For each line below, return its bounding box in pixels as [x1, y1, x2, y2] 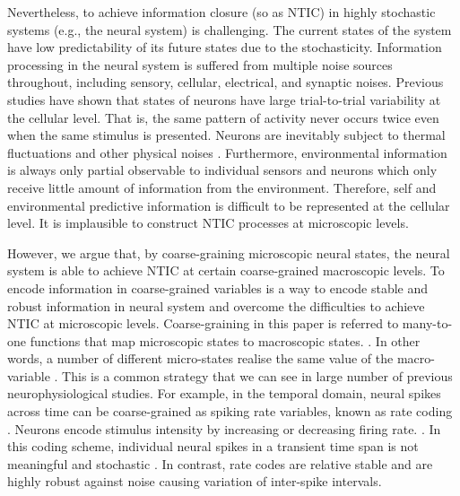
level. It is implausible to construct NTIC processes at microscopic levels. [7, 213, 409, 232]
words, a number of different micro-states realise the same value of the [7, 349, 394, 368]
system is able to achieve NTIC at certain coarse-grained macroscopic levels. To [7, 261, 445, 280]
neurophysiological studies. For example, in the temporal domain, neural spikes [7, 384, 441, 403]
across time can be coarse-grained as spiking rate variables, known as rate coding [7, 402, 453, 421]
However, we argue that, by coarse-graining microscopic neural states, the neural [7, 243, 450, 262]
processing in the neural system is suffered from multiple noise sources [7, 55, 393, 74]
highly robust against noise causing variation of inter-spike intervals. [7, 472, 382, 491]
